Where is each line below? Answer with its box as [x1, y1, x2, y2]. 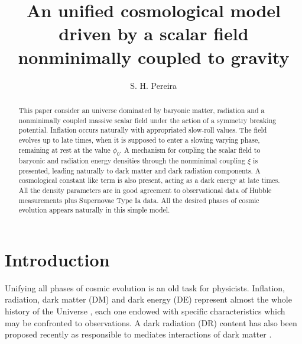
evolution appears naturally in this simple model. [18, 205, 170, 215]
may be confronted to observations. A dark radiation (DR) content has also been [5, 316, 297, 329]
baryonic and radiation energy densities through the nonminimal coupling [18, 155, 245, 165]
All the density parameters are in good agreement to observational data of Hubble [18, 185, 272, 195]
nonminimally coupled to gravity [18, 44, 290, 69]
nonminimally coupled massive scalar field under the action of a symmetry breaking [18, 115, 277, 125]
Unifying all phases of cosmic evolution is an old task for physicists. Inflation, [5, 281, 285, 294]
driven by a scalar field [59, 21, 249, 46]
